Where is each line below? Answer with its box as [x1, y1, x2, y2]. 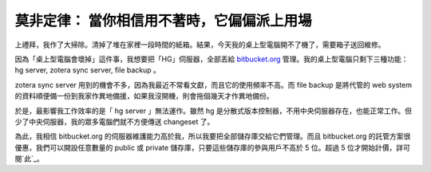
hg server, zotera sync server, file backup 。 [14, 65, 161, 75]
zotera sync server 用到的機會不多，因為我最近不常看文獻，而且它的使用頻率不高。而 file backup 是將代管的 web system [14, 80, 413, 89]
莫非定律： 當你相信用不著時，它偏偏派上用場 [14, 12, 312, 29]
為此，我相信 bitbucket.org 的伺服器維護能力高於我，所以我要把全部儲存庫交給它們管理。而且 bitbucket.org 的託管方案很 [14, 131, 411, 141]
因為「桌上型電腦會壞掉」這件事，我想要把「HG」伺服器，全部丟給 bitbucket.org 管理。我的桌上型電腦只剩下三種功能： [14, 54, 409, 64]
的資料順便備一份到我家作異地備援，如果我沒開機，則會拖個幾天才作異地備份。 [14, 92, 274, 101]
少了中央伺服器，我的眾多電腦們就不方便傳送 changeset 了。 [14, 116, 215, 127]
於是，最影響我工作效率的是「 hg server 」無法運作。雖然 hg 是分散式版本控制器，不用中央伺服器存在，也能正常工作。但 [14, 106, 413, 115]
